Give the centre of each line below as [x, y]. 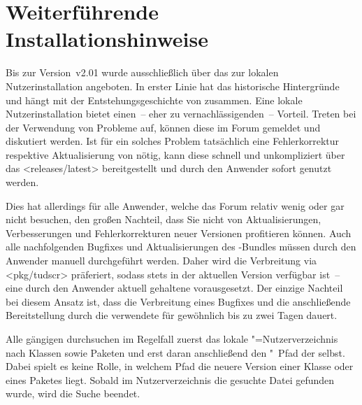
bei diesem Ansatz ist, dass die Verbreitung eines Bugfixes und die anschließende [178, 301]
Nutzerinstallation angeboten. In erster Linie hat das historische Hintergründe [173, 86]
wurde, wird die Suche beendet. [73, 393]
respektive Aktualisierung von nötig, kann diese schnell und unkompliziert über [175, 154]
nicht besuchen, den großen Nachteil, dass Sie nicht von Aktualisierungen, [164, 219]
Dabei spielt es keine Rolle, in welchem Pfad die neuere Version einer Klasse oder [180, 366]
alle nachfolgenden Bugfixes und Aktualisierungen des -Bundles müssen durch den [181, 247]
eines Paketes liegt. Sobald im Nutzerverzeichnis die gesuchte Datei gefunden [170, 379]
